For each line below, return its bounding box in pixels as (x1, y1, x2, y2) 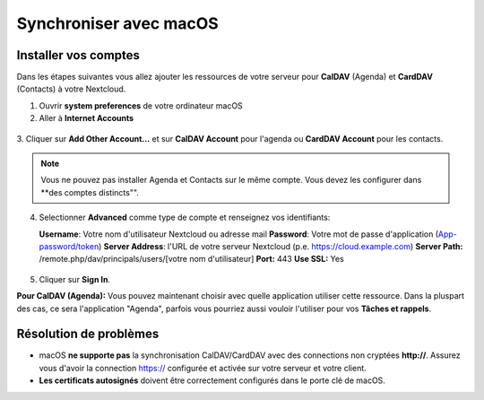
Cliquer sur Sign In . (39, 274, 111, 284)
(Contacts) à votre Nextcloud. (16, 83, 126, 94)
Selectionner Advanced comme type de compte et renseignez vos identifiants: (39, 212, 331, 223)
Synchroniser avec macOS (16, 13, 219, 33)
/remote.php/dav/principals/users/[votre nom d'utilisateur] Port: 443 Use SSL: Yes (39, 254, 344, 265)
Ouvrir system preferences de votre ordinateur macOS (39, 100, 244, 111)
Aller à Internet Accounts (39, 113, 134, 124)
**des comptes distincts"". (40, 187, 139, 197)
